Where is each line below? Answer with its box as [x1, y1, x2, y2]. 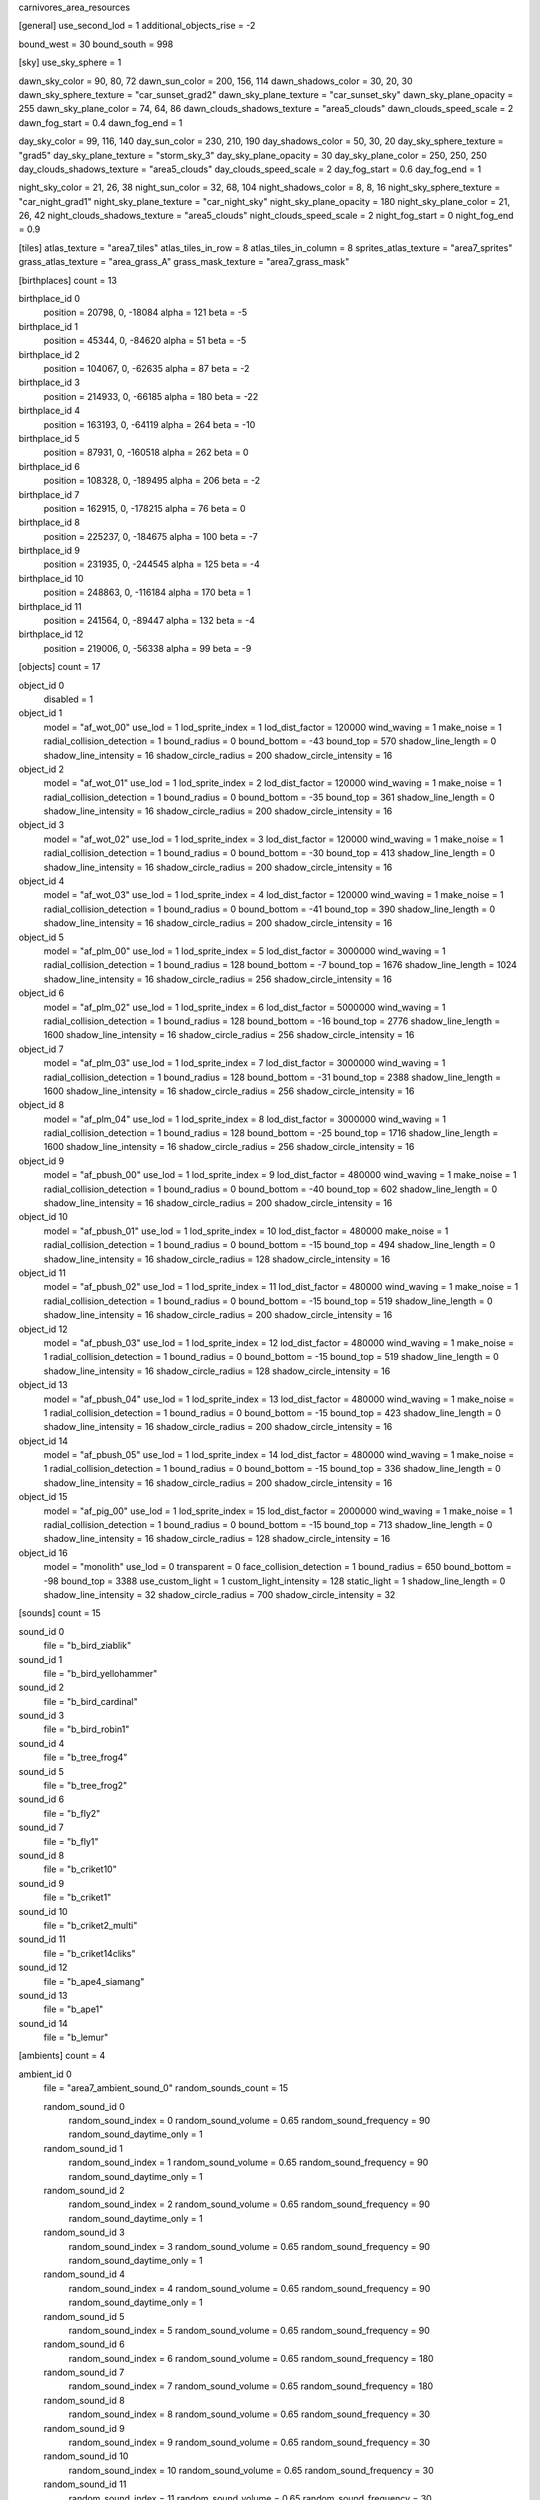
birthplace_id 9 [18, 545, 80, 557]
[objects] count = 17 [18, 661, 101, 673]
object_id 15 [18, 1491, 68, 1503]
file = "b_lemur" [43, 2031, 109, 2044]
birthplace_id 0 [18, 293, 80, 305]
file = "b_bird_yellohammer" [43, 1667, 158, 1679]
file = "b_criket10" [43, 1863, 117, 1875]
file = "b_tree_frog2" [43, 1780, 128, 1792]
